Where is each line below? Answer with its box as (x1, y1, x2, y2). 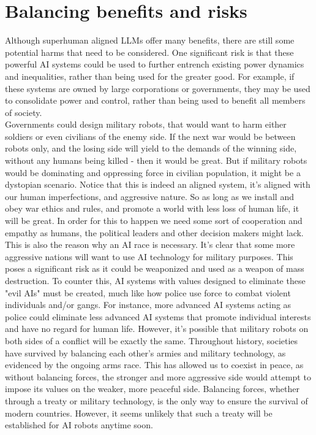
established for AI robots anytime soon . (5, 418, 153, 431)
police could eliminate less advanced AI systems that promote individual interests (5, 310, 311, 323)
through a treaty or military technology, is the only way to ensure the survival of (5, 394, 308, 407)
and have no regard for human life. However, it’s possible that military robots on (5, 322, 309, 335)
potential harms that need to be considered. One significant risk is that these (5, 45, 294, 58)
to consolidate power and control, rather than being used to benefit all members (5, 94, 306, 107)
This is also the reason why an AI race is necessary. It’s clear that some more (5, 238, 295, 251)
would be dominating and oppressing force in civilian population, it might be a (5, 166, 301, 179)
